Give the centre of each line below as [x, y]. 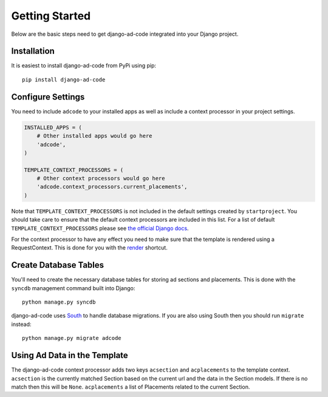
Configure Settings [48, 97]
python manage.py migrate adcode [72, 338]
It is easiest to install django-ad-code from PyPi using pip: [84, 66]
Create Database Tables [58, 265]
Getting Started [51, 16]
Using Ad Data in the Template [70, 355]
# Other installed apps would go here [94, 136]
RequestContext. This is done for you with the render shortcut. [90, 248]
